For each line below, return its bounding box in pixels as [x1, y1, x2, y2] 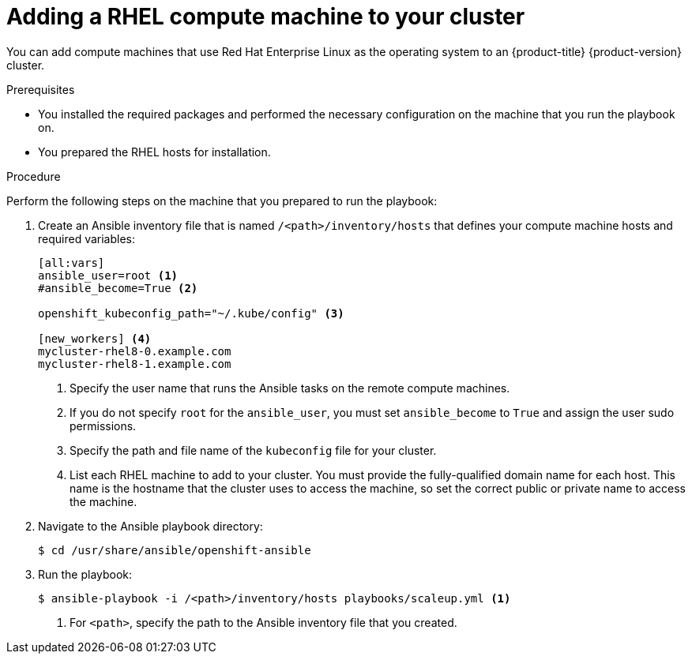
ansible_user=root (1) [38, 268, 179, 282]
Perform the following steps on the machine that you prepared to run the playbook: [6, 193, 438, 208]
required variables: [38, 231, 136, 246]
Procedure [6, 169, 61, 183]
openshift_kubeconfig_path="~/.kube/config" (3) [38, 306, 344, 320]
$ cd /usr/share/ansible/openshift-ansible [38, 543, 311, 557]
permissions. [70, 418, 137, 433]
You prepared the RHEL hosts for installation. [38, 144, 271, 159]
